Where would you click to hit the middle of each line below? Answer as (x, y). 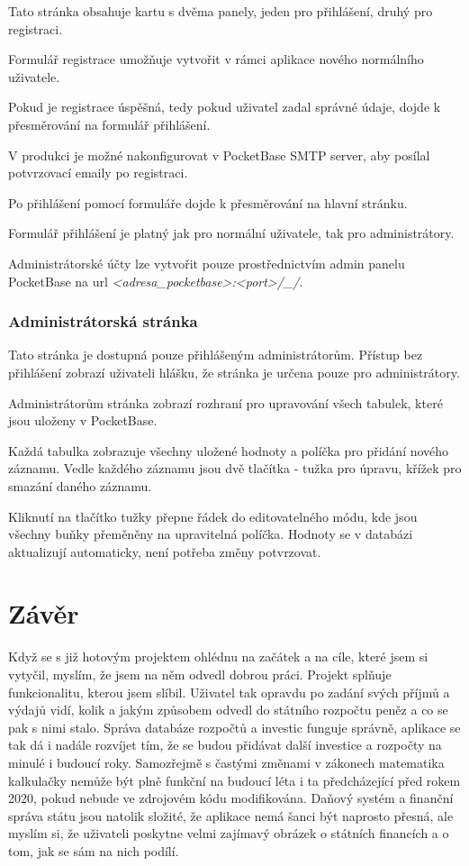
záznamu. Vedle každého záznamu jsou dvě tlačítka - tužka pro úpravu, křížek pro (235, 468)
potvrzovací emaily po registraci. (98, 173)
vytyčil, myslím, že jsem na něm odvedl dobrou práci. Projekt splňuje (200, 674)
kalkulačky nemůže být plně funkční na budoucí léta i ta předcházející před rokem (234, 780)
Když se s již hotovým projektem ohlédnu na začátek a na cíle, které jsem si (218, 656)
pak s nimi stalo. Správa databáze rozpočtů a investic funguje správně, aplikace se (234, 727)
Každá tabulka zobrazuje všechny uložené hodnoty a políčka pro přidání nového (229, 450)
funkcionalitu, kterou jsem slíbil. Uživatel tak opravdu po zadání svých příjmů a (229, 692)
